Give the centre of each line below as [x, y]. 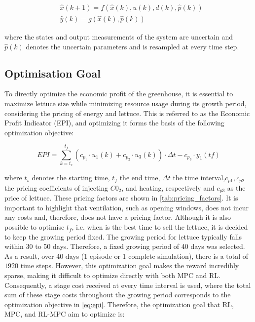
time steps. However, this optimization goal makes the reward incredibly [130, 265]
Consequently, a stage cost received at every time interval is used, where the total [128, 285]
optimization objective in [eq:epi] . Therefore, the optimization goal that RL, [119, 304]
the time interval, [199, 178]
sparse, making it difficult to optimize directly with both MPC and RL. [112, 275]
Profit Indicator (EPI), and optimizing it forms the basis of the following [114, 123]
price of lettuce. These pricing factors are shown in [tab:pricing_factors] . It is [121, 198]
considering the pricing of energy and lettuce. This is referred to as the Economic [127, 113]
